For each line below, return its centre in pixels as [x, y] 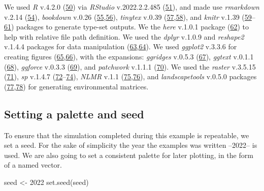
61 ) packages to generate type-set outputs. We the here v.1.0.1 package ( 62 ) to [127, 27]
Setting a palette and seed [74, 114]
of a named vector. [33, 165]
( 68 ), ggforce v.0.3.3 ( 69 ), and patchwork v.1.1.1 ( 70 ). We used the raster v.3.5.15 [130, 66]
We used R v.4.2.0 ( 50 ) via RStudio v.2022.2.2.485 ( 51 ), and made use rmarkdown [132, 7]
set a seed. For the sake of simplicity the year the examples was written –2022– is [131, 145]
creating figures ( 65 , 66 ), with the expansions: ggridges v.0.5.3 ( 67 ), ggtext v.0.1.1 [129, 56]
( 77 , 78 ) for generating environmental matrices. [76, 86]
